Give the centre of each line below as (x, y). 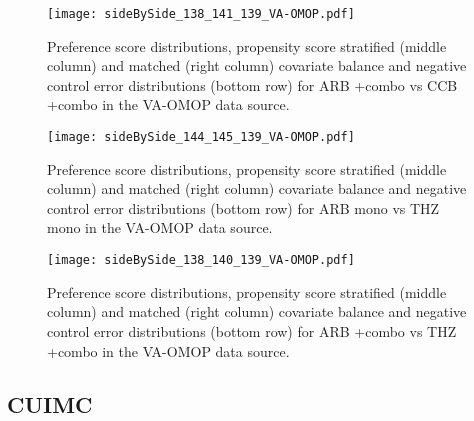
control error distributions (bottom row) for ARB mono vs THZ (243, 207)
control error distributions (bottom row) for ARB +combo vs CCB (252, 84)
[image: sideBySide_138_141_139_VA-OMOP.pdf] (201, 14)
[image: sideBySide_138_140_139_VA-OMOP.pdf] (201, 260)
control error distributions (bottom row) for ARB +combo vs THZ (252, 330)
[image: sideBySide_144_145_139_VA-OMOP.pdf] (201, 137)
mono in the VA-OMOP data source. (160, 227)
